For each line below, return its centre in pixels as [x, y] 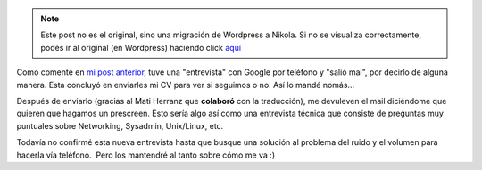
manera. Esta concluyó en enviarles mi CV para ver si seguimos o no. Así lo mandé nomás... [186, 85]
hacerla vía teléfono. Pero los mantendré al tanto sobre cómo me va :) [146, 155]
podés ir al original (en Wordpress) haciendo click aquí [141, 47]
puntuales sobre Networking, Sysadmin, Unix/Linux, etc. [120, 125]
